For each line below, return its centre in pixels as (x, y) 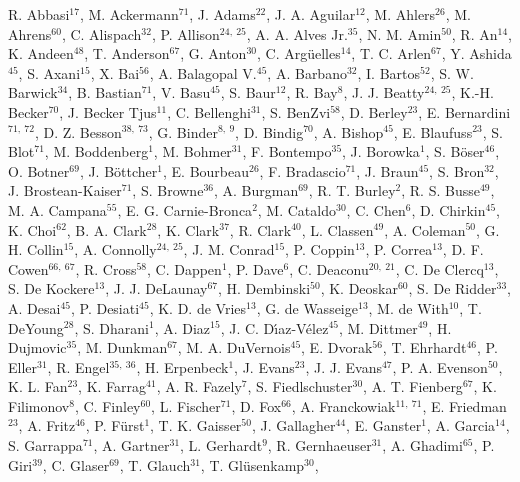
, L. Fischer (186, 405)
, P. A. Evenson (440, 366)
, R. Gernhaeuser (319, 445)
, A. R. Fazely (199, 386)
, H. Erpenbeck (182, 366)
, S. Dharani (111, 327)
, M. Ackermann (129, 14)
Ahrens (30, 33)
